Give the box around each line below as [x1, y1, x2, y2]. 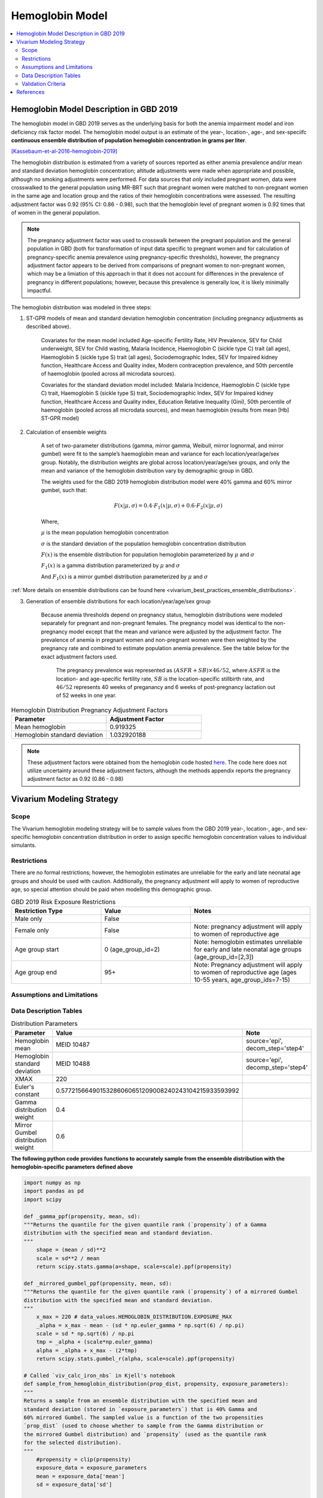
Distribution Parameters [11, 1019, 78, 1028]
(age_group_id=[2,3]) [194, 953, 254, 961]
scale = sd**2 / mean [36, 1255, 100, 1261]
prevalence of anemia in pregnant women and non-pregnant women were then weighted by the [41, 636, 276, 644]
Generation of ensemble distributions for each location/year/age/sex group [26, 597, 211, 605]
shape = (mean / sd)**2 [36, 1246, 106, 1254]
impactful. [27, 287, 52, 294]
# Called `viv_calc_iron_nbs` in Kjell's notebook [23, 1372, 176, 1379]
